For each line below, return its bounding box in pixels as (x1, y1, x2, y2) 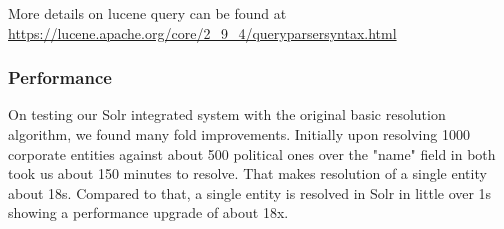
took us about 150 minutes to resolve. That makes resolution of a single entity (8, 163, 487, 184)
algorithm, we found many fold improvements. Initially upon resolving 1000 (8, 124, 470, 144)
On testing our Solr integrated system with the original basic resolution (8, 104, 446, 125)
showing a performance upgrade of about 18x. (8, 202, 289, 223)
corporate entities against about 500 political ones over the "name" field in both (8, 143, 496, 164)
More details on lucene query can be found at (8, 3, 287, 23)
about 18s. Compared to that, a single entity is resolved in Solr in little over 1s (8, 182, 492, 203)
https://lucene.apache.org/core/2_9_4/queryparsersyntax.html (8, 22, 397, 43)
